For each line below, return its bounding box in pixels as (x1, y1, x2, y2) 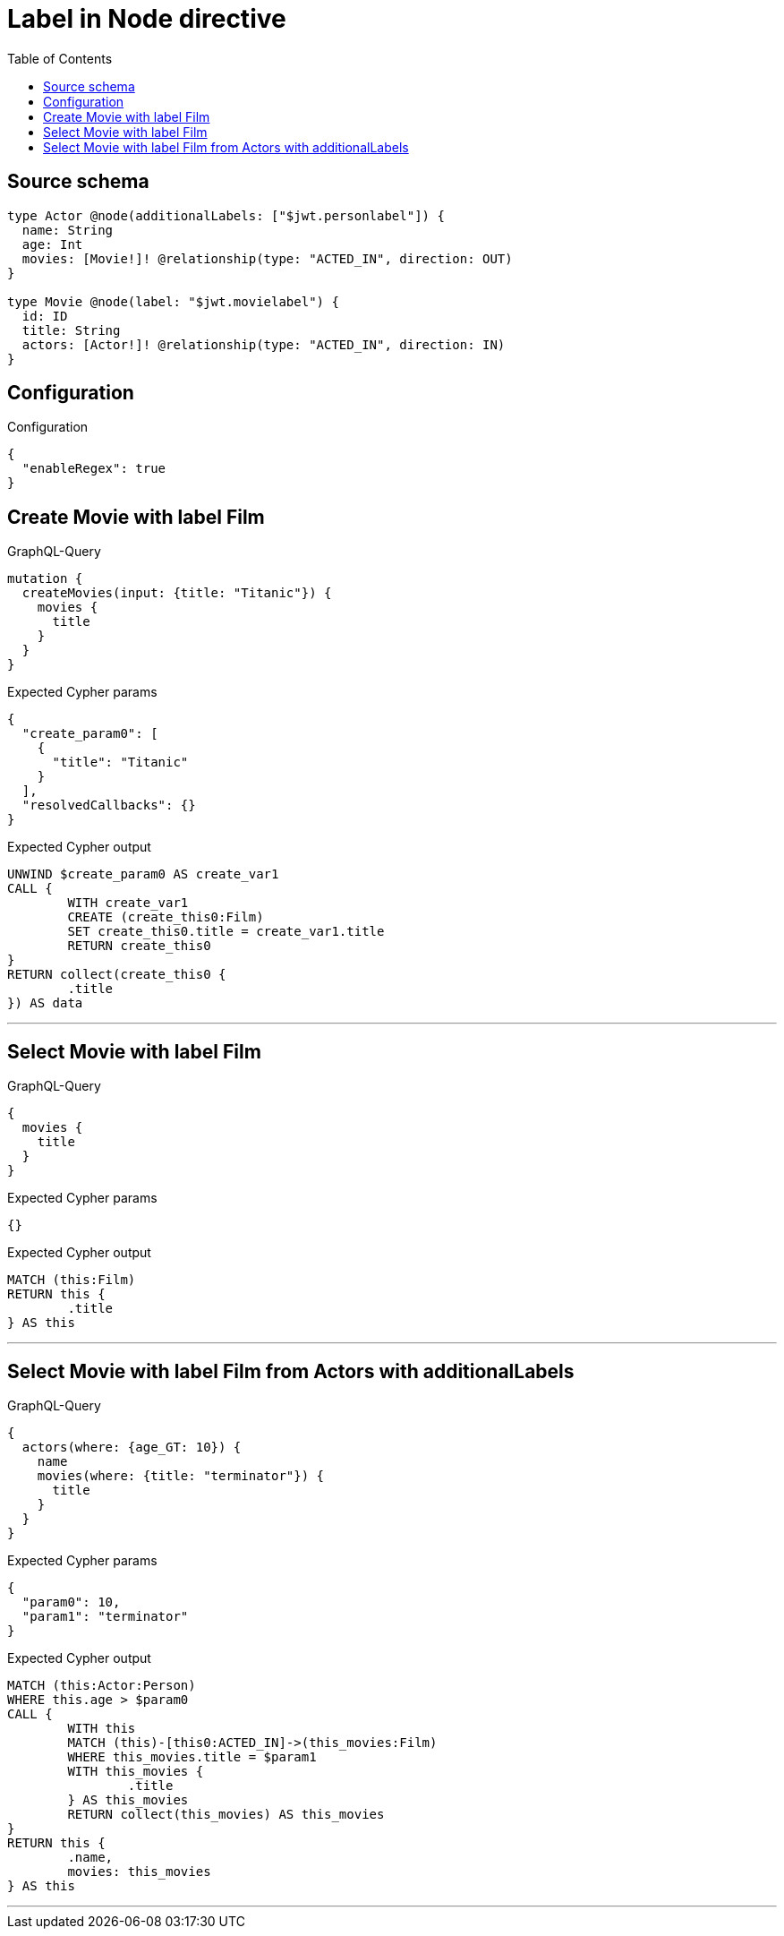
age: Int (21, 236, 83, 252)
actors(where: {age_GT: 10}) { (21, 1439, 242, 1454)
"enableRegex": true (21, 461, 166, 476)
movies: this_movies (67, 1863, 211, 1879)
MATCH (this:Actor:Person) (7, 1677, 196, 1692)
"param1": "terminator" (21, 1608, 189, 1623)
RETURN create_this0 (67, 938, 211, 954)
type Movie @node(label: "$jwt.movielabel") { (7, 294, 339, 309)
